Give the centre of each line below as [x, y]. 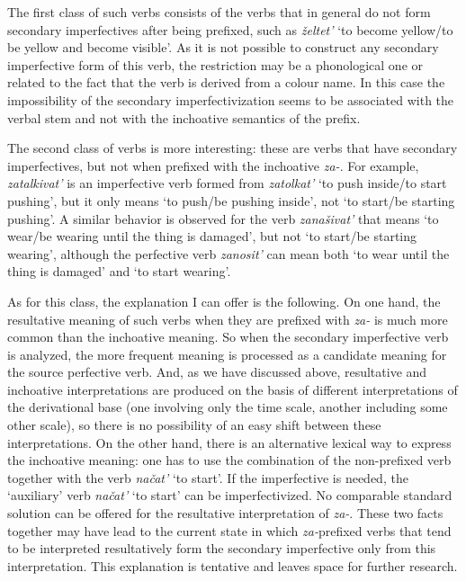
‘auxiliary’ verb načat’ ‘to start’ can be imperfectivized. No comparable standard [230, 495]
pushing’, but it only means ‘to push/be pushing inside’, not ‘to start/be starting [231, 200]
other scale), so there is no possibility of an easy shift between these [194, 425]
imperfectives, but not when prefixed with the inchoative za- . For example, [213, 165]
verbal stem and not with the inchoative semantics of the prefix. [184, 117]
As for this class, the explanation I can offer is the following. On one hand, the [224, 301]
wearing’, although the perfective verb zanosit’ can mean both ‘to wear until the [229, 253]
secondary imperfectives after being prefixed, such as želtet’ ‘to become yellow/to [230, 29]
